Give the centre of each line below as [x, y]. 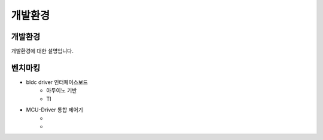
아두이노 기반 [62, 91]
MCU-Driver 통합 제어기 [54, 110]
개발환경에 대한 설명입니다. [42, 51]
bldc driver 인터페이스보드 [57, 82]
